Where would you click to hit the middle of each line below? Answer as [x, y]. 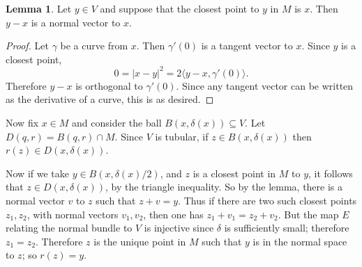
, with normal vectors [73, 214]
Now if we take [37, 173]
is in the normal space [300, 241]
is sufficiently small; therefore [287, 228]
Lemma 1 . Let [39, 8]
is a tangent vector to [247, 46]
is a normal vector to [76, 22]
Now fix [22, 123]
